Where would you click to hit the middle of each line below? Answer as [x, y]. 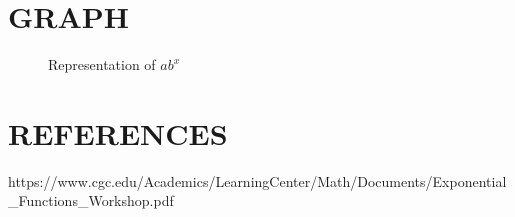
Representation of [102, 64]
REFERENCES [118, 132]
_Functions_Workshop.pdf [91, 200]
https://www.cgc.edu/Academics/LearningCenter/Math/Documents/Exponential [257, 180]
